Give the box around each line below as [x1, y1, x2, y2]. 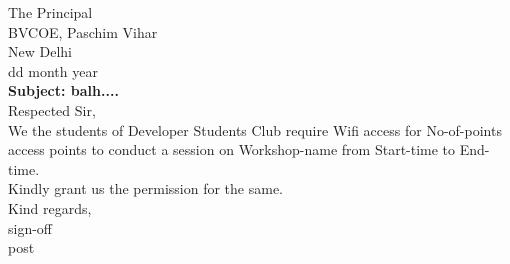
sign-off [8, 217, 53, 238]
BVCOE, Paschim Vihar [8, 21, 158, 42]
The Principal [8, 2, 93, 22]
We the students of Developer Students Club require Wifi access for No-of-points [8, 119, 502, 140]
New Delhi [8, 41, 72, 62]
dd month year [8, 60, 98, 81]
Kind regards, [8, 197, 92, 218]
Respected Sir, [8, 99, 96, 120]
